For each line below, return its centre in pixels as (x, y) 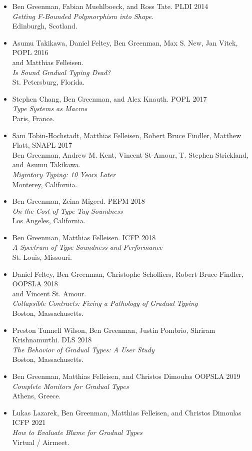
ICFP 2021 (29, 422)
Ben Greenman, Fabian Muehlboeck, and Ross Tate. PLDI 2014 (110, 6)
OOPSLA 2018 (35, 284)
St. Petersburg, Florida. (48, 82)
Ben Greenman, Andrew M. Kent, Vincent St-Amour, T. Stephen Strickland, (130, 154)
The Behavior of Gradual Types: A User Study (83, 349)
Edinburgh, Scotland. (45, 26)
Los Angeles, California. (49, 220)
